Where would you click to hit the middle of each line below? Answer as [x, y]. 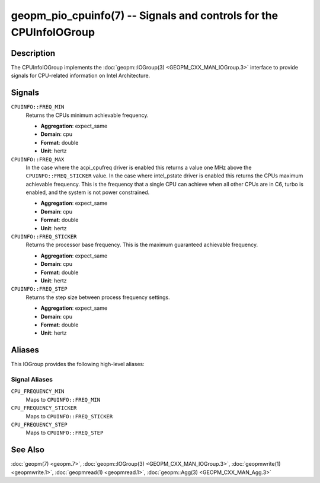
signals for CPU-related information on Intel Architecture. [81, 76]
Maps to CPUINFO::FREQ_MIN [63, 399]
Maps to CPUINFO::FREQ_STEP [65, 433]
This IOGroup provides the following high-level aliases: [78, 364]
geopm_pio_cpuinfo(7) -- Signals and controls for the [145, 15]
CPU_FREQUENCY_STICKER [44, 408]
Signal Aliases [32, 379]
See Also [28, 450]
